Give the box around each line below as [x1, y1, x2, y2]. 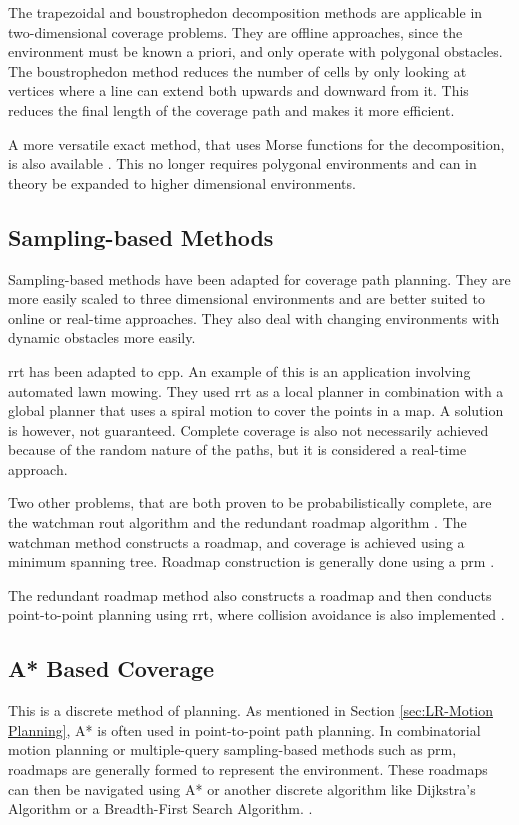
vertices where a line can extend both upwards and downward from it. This [8, 80, 469, 101]
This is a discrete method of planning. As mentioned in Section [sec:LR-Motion [8, 700, 493, 721]
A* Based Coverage [8, 653, 215, 684]
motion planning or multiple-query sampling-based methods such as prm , [8, 739, 457, 760]
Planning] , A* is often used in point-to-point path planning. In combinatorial [8, 719, 481, 740]
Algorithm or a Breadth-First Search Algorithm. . [8, 798, 313, 819]
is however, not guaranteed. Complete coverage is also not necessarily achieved [8, 419, 489, 440]
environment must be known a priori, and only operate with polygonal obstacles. [8, 41, 503, 62]
